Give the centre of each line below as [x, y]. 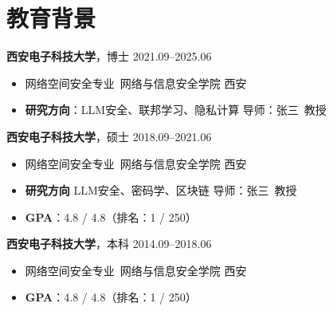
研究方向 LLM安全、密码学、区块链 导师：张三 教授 [161, 190]
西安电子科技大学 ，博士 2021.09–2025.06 [109, 56]
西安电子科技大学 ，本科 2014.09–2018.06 [109, 244]
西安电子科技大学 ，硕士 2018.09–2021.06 [109, 136]
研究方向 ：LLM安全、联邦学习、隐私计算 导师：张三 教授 [176, 110]
